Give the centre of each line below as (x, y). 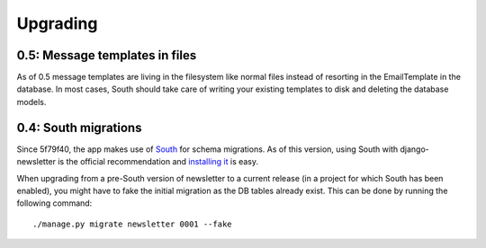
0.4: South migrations (79, 127)
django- (414, 149)
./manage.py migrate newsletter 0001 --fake (133, 224)
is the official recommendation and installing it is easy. (158, 162)
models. (31, 102)
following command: (54, 203)
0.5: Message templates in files (107, 55)
